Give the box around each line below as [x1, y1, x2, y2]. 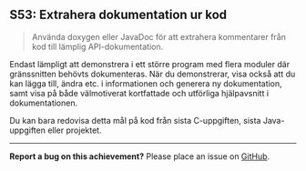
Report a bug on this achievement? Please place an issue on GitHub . [9, 150, 270, 162]
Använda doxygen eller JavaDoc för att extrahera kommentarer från [31, 31, 287, 42]
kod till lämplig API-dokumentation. [31, 41, 164, 52]
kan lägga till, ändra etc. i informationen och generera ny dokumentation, [9, 77, 282, 89]
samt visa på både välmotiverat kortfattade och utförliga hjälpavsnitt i [9, 87, 270, 98]
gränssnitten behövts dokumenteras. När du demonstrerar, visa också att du [9, 68, 296, 79]
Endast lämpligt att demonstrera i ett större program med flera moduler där [9, 58, 290, 69]
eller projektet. [46, 125, 102, 136]
